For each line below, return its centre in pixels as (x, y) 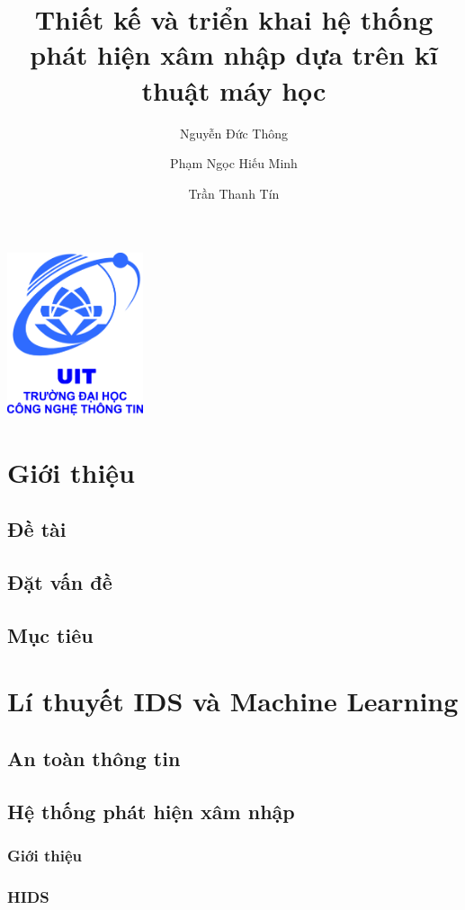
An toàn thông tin (94, 758)
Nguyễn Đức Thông (234, 133)
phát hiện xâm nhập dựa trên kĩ (234, 54)
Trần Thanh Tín (234, 193)
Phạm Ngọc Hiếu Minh (234, 163)
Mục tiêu (50, 634)
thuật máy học (234, 89)
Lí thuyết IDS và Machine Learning (233, 701)
